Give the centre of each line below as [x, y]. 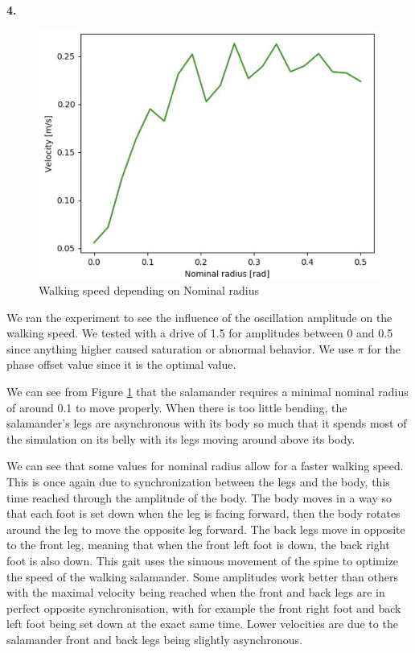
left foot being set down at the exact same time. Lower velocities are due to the [202, 624]
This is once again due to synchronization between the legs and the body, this [198, 482]
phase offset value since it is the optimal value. [121, 364]
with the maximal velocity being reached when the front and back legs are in [196, 592]
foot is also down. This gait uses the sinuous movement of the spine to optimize [203, 560]
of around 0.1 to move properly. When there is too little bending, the [177, 407]
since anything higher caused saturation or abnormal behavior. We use [180, 348]
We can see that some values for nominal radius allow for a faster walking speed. [205, 466]
